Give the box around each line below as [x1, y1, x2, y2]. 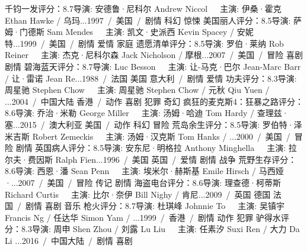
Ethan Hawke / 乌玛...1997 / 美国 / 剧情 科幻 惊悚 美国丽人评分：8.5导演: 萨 [5, 14, 302, 26]
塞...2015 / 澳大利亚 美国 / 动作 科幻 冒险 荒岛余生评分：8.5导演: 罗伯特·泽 [5, 118, 302, 130]
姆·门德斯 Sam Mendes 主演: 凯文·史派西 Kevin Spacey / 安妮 [5, 25, 254, 38]
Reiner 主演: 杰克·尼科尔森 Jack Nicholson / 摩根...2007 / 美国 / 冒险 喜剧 [5, 49, 303, 61]
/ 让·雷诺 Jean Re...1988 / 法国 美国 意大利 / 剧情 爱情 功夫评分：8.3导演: [5, 72, 297, 84]
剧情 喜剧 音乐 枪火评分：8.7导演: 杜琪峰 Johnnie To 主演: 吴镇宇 [25, 199, 284, 212]
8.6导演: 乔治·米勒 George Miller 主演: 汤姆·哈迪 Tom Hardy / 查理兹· [5, 107, 289, 119]
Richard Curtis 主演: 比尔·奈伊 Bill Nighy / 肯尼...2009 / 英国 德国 [5, 188, 271, 200]
